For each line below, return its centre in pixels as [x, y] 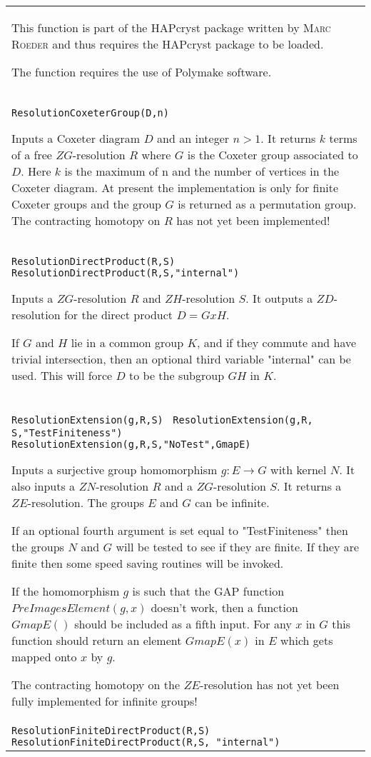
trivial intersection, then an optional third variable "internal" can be [181, 359]
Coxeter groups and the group [87, 204]
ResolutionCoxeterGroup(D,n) [90, 113]
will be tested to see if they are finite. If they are [238, 547]
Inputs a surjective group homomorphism [115, 470]
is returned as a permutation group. [267, 204]
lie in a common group [127, 342]
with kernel [299, 470]
